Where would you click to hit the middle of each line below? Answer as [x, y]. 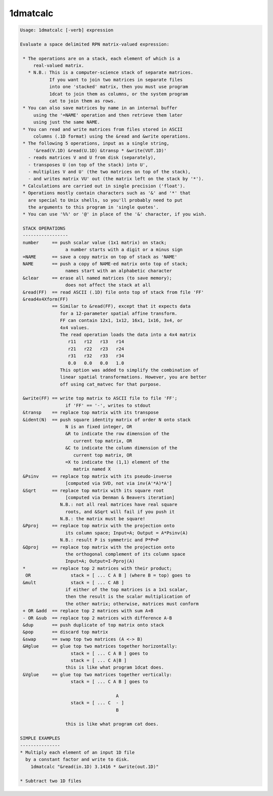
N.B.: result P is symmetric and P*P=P [109, 540]
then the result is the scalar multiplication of [128, 597]
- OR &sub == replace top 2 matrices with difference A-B [98, 618]
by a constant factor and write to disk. [78, 760]
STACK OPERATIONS [44, 228]
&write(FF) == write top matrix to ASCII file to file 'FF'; [100, 398]
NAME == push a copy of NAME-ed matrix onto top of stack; [105, 264]
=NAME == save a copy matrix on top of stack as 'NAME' [100, 257]
